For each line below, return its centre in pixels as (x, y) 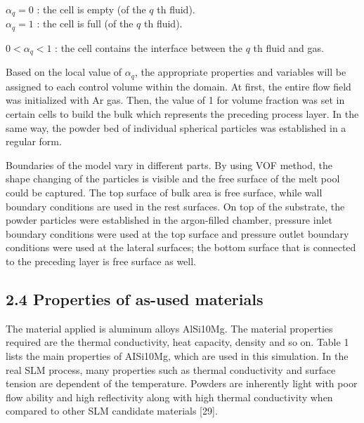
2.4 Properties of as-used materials (135, 298)
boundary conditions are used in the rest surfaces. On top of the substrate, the (175, 206)
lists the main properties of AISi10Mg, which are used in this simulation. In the (177, 355)
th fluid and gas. (288, 47)
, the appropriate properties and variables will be (240, 72)
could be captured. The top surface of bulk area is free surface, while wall (164, 192)
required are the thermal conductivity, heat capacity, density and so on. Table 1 (177, 342)
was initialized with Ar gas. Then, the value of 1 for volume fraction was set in (175, 100)
